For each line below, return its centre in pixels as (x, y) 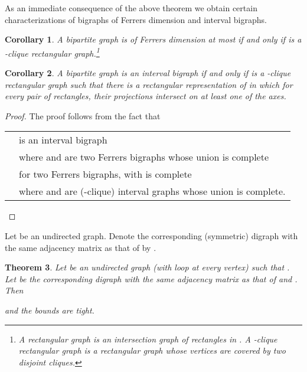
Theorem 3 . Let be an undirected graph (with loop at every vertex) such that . (147, 267)
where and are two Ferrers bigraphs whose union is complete (144, 157)
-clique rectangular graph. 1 (52, 52)
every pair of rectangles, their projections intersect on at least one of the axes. (146, 96)
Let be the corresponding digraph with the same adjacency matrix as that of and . (151, 278)
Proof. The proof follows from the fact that (83, 115)
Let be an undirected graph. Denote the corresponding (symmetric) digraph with (151, 236)
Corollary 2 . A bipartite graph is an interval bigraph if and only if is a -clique (148, 73)
